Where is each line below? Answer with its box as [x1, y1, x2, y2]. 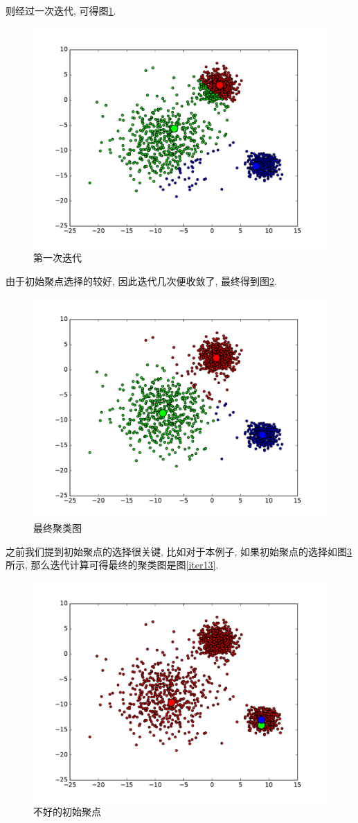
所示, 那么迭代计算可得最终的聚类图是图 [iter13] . [6, 557, 219, 572]
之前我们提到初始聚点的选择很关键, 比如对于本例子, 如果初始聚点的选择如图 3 [6, 544, 352, 558]
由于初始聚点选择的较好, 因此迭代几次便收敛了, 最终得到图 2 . [6, 273, 278, 288]
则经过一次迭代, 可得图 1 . [6, 3, 116, 17]
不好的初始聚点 [33, 804, 101, 819]
